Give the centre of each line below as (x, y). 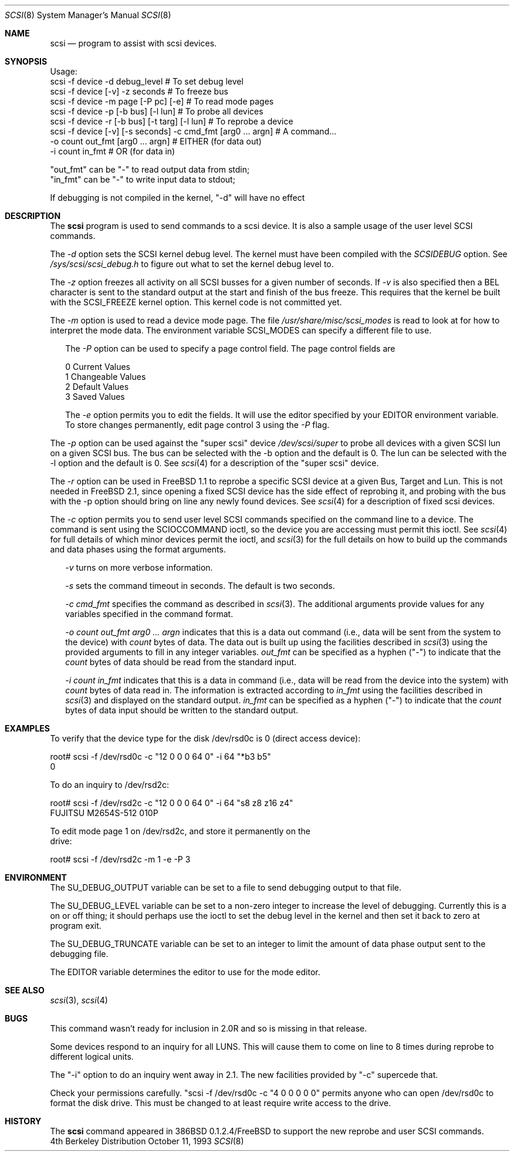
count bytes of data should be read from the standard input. (181, 662)
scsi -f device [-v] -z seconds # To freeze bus (139, 91)
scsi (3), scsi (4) (79, 1000)
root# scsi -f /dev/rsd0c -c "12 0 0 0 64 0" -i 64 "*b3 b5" (160, 756)
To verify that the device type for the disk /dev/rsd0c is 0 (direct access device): (205, 738)
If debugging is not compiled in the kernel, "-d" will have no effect (177, 198)
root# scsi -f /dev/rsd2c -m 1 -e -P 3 (120, 859)
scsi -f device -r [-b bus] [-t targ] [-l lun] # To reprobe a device (172, 121)
